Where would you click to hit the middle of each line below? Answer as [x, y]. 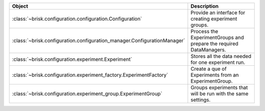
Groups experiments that [219, 87]
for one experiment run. [218, 62]
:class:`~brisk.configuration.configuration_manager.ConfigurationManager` [99, 41]
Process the [204, 31]
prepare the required [214, 43]
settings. [201, 100]
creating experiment [214, 19]
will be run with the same [220, 94]
